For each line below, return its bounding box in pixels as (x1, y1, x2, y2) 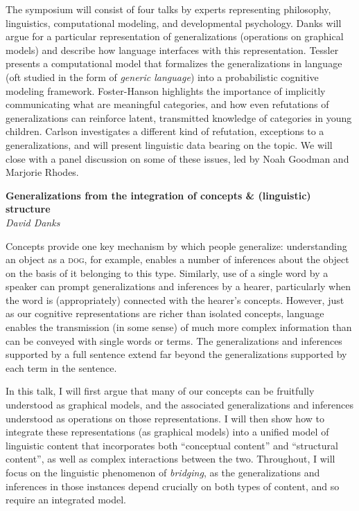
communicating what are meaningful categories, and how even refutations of (6, 97, 329, 111)
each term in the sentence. (6, 360, 117, 375)
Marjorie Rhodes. (6, 165, 79, 179)
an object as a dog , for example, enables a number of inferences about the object (6, 252, 349, 267)
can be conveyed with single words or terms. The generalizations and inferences (6, 333, 342, 348)
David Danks (6, 215, 60, 229)
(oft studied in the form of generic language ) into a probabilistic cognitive (6, 69, 319, 84)
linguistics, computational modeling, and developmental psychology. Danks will (6, 15, 342, 30)
